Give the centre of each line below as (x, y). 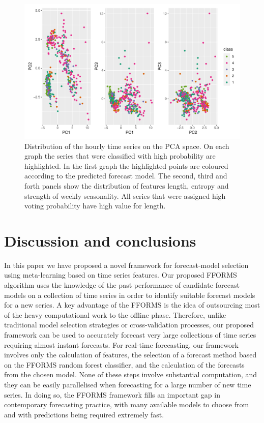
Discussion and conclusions (100, 240)
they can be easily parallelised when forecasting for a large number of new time (128, 384)
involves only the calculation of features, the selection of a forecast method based (130, 355)
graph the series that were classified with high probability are (120, 156)
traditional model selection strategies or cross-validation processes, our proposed (129, 325)
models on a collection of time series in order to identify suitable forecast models (130, 295)
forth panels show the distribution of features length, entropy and (127, 185)
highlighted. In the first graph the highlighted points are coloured (126, 165)
